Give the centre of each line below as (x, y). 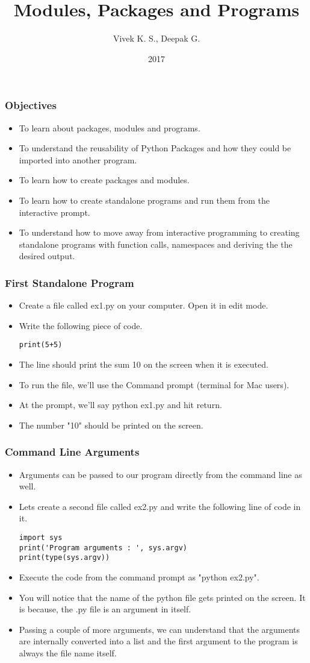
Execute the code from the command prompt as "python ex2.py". (139, 577)
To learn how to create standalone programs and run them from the (144, 200)
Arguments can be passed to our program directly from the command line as (160, 474)
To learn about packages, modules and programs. (110, 127)
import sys (41, 537)
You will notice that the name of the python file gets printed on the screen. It (162, 597)
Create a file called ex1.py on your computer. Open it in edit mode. (144, 305)
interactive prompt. (54, 212)
